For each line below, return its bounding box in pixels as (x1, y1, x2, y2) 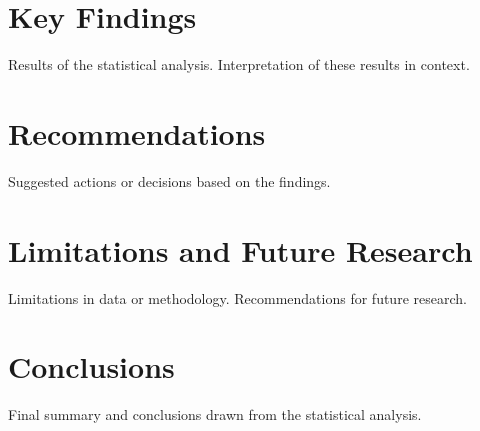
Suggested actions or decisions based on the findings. (8, 170, 331, 191)
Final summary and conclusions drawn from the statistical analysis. (8, 404, 422, 425)
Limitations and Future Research (8, 229, 473, 270)
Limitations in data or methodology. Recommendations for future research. (8, 287, 467, 308)
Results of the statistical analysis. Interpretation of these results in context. (8, 54, 470, 75)
